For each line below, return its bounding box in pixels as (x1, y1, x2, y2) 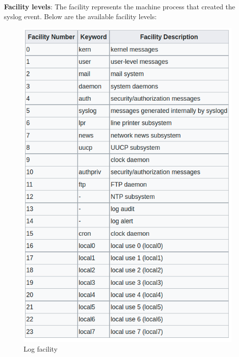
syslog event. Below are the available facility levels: (4, 11, 157, 21)
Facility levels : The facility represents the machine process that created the (4, 1, 236, 11)
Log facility (24, 344, 58, 354)
